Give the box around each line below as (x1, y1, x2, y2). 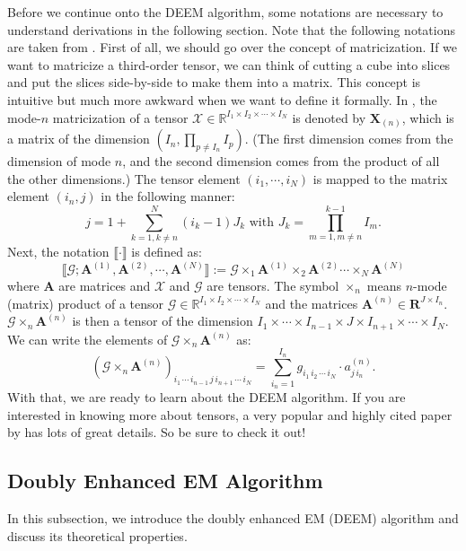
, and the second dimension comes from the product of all (122, 152, 440, 171)
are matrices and (58, 276, 151, 295)
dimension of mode (7, 152, 111, 171)
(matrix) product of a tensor (7, 293, 164, 312)
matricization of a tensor (52, 108, 189, 127)
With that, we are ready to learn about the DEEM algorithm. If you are (7, 388, 406, 407)
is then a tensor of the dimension (72, 311, 253, 330)
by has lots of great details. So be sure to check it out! (7, 423, 306, 442)
